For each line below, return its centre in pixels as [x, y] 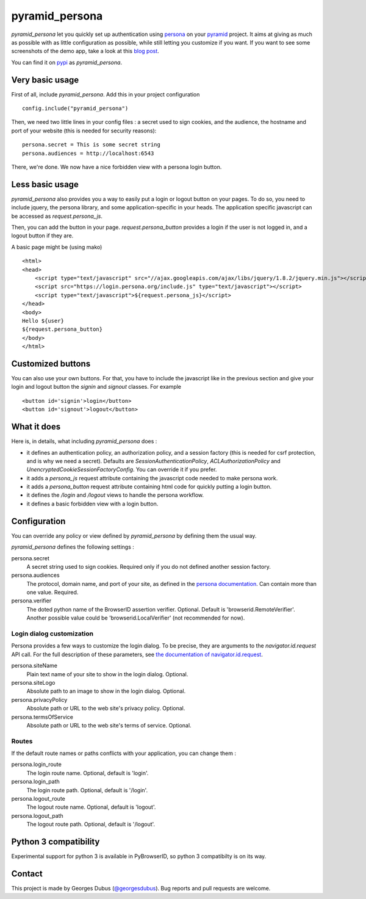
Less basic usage [45, 184]
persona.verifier [31, 601]
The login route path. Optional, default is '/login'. [87, 790]
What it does [36, 427]
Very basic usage [45, 80]
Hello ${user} [43, 321]
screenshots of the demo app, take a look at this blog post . [85, 51]
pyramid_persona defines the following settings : [73, 547]
